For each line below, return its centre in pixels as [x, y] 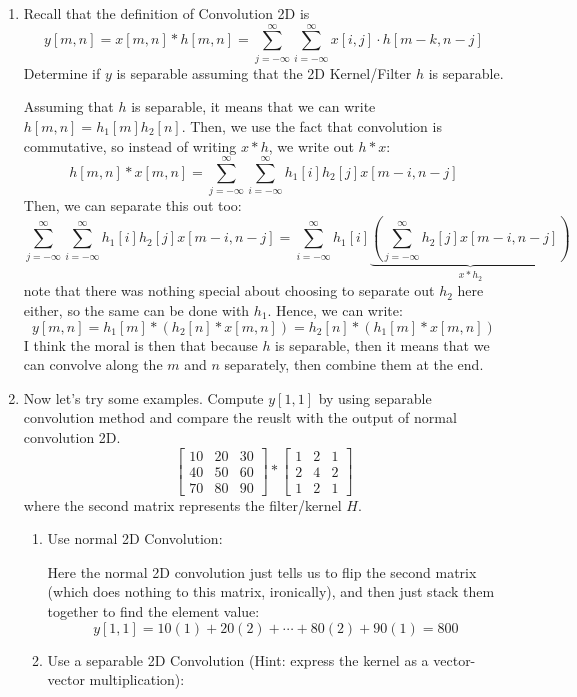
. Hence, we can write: [335, 309]
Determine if [62, 72]
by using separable [375, 397]
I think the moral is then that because [140, 344]
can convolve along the [93, 364]
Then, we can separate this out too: [132, 205]
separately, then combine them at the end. [354, 364]
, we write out [311, 145]
